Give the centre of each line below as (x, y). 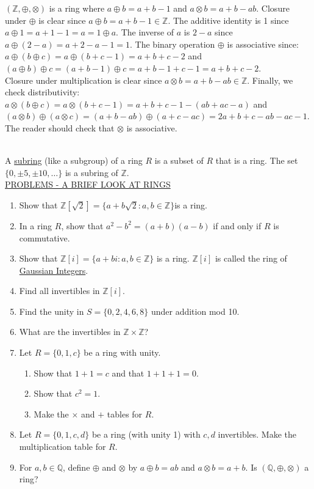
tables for (125, 414)
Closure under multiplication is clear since (84, 80)
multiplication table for (62, 447)
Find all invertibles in (59, 291)
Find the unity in (52, 311)
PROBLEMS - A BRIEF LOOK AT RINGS (88, 184)
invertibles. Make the (257, 434)
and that (128, 373)
